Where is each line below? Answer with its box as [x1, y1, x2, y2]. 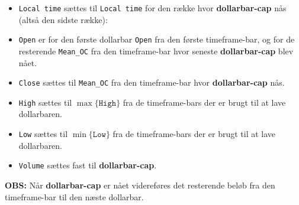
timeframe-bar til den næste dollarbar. [5, 190, 144, 203]
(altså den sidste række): [18, 13, 108, 25]
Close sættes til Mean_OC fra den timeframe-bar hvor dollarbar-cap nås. [18, 76, 285, 89]
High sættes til [18, 96, 72, 108]
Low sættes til [18, 128, 68, 140]
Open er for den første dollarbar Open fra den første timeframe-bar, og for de [18, 33, 295, 45]
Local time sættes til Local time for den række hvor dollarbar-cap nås [18, 2, 287, 14]
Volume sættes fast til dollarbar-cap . [18, 159, 157, 171]
